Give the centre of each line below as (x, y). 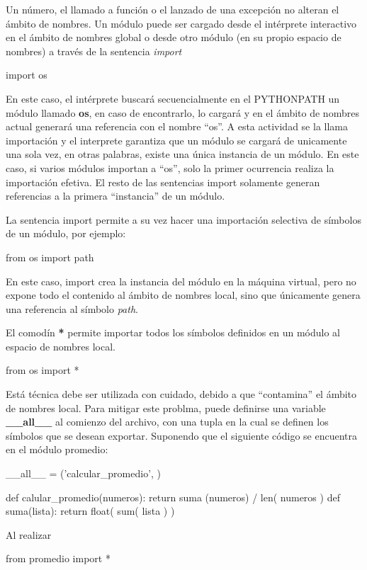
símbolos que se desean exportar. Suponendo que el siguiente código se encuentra (182, 435)
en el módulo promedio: (57, 449)
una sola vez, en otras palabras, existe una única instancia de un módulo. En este (182, 154)
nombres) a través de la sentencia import (94, 51)
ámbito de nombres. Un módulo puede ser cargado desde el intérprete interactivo (181, 23)
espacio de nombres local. (61, 346)
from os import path (50, 257)
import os (27, 75)
